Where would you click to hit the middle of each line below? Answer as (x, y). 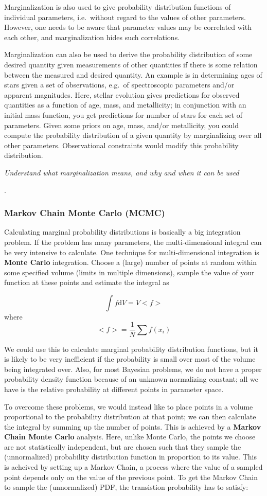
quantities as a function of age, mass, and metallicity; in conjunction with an (125, 105)
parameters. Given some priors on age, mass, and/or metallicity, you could (122, 125)
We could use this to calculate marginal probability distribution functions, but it (131, 349)
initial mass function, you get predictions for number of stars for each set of (123, 114)
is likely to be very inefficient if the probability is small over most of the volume (130, 359)
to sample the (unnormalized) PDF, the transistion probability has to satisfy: (126, 487)
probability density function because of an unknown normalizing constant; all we (131, 379)
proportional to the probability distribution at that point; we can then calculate (130, 417)
